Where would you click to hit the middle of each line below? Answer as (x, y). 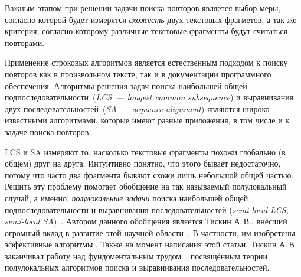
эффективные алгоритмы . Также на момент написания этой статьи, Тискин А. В (150, 244)
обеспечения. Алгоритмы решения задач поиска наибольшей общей (126, 85)
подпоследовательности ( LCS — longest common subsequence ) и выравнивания (149, 97)
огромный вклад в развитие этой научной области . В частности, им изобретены (150, 232)
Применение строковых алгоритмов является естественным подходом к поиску (146, 62)
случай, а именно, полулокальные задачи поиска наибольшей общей (127, 198)
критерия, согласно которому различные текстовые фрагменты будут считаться (146, 31)
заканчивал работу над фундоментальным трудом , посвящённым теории (136, 255)
